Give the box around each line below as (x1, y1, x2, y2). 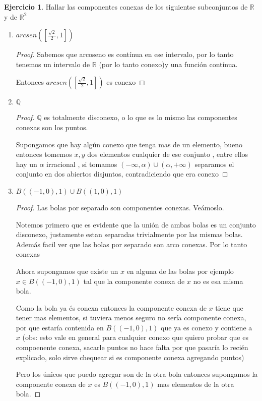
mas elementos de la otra (157, 378, 234, 389)
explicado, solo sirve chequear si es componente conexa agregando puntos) (16, 352, 244, 362)
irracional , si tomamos (46, 158, 117, 169)
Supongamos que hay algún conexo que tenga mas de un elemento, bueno (16, 139, 243, 149)
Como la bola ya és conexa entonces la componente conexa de (16, 302, 207, 313)
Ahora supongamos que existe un (16, 265, 118, 276)
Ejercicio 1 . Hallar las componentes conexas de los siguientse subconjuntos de (4, 2, 248, 12)
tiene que (215, 302, 243, 313)
